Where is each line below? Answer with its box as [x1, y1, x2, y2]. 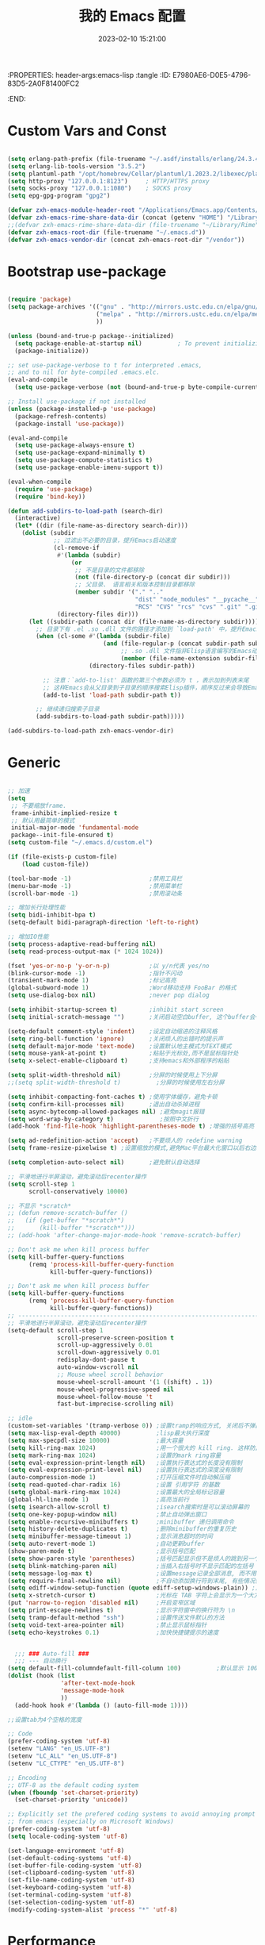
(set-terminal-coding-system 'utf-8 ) [7, 1891, 132, 1899]
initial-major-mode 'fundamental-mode [10, 824, 139, 832]
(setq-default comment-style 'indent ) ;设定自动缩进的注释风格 [7, 1027, 218, 1036]
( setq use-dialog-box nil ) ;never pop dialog [7, 991, 210, 1000]
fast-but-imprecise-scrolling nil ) [57, 1400, 175, 1409]
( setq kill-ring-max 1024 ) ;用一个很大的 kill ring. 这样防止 [7, 1443, 262, 1452]
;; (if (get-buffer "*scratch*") [7, 1217, 125, 1224]
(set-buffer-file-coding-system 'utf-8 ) [7, 1862, 143, 1870]
